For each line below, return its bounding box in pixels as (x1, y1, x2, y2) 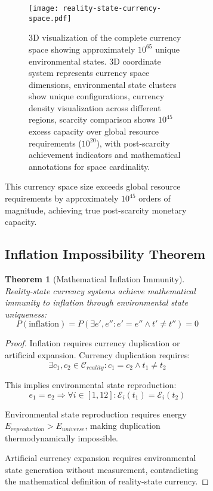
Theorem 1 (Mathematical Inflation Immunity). (5, 273, 185, 285)
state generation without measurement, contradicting (5, 463, 199, 475)
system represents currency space (29, 66, 150, 79)
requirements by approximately (5, 192, 119, 205)
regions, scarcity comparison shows (29, 113, 156, 126)
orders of (138, 192, 171, 205)
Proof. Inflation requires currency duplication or (5, 337, 180, 349)
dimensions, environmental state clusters (29, 78, 177, 90)
